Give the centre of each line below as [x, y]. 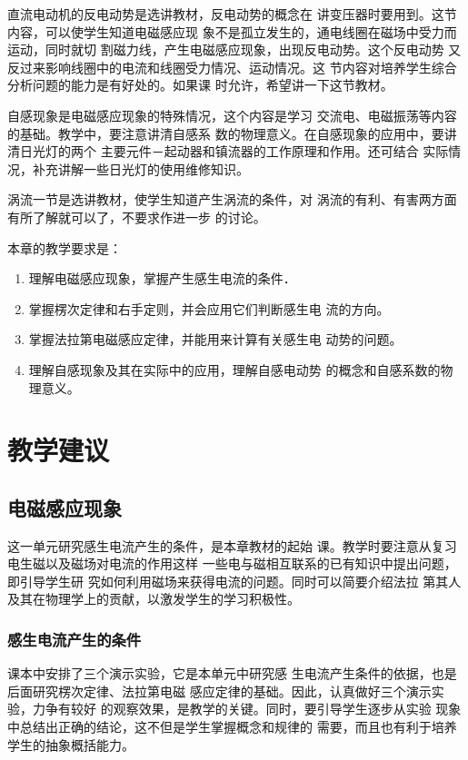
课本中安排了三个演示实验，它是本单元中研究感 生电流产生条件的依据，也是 [232, 673]
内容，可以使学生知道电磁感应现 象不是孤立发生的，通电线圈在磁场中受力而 [232, 31]
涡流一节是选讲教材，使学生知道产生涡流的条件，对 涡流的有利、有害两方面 [232, 199]
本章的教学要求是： [65, 247]
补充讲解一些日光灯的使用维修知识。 [140, 168]
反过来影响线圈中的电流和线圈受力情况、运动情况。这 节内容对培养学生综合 [232, 67]
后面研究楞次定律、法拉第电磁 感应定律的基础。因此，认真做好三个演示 [219, 691]
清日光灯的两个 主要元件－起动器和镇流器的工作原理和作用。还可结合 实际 [228, 151]
